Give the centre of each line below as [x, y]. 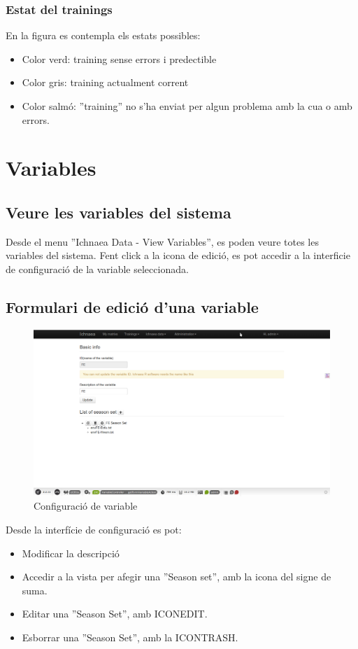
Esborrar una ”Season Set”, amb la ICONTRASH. [130, 637]
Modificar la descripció [71, 553]
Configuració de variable [86, 506]
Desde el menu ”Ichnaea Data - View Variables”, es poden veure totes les [162, 241]
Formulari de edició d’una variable [132, 306]
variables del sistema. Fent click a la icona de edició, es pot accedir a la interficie [178, 255]
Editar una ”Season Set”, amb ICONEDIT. [115, 614]
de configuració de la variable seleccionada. [97, 268]
